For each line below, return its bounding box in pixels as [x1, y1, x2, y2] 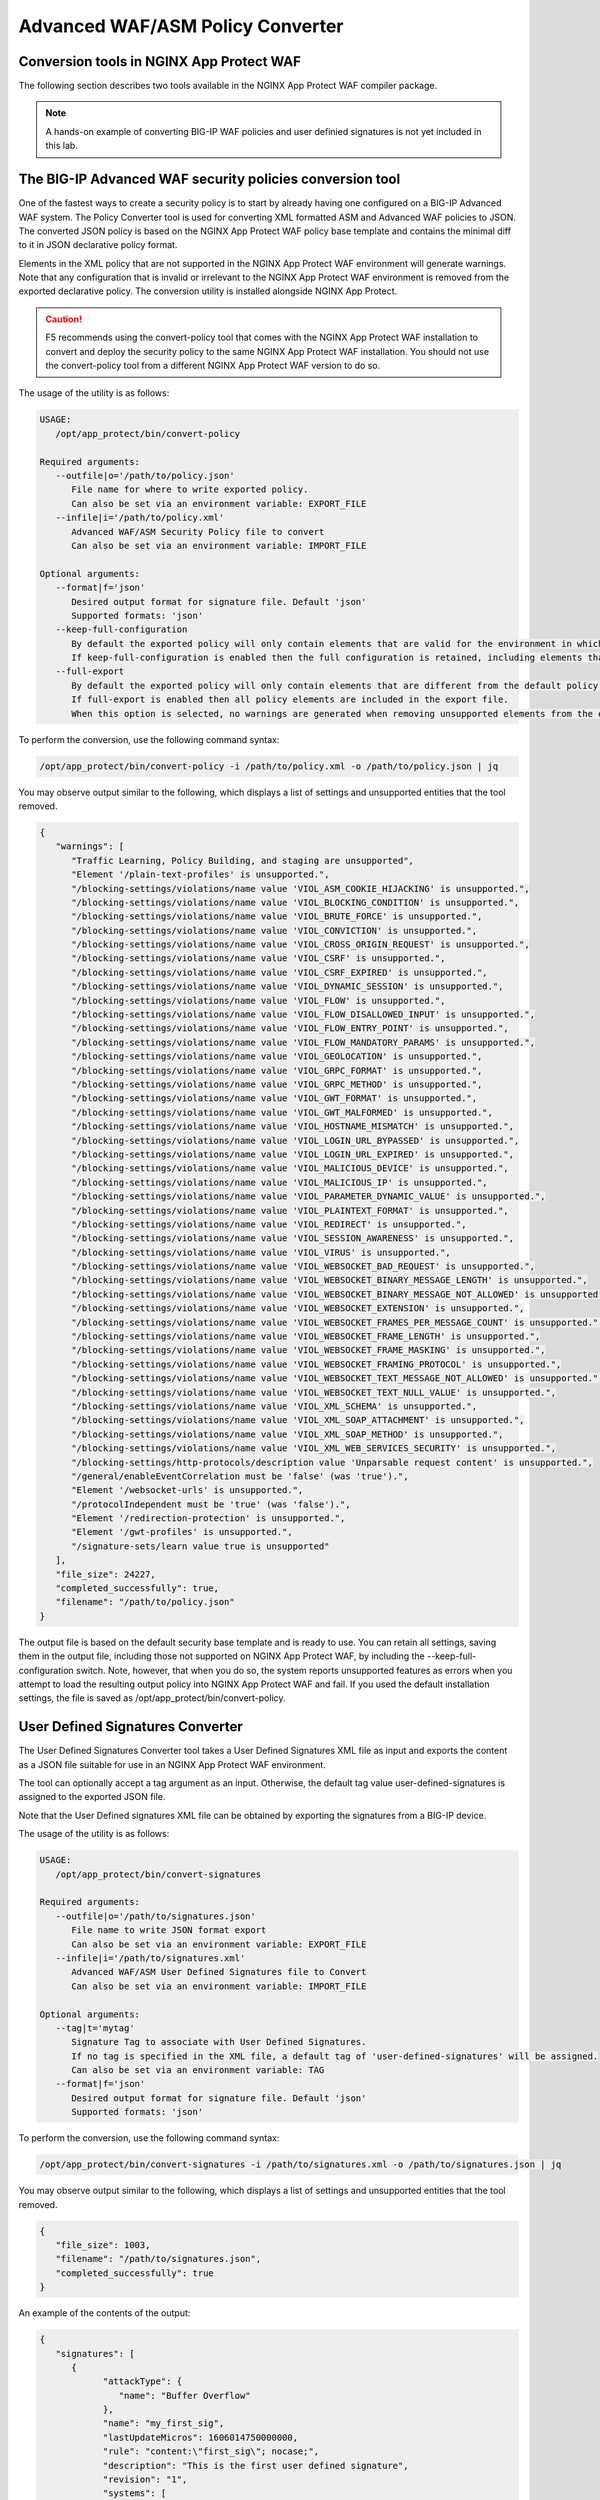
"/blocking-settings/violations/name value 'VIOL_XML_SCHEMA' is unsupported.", [71, 1400, 478, 1412]
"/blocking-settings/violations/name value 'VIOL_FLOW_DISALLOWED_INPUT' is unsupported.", [71, 1009, 535, 1020]
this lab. [45, 140, 79, 152]
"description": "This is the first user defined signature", [102, 2460, 409, 2471]
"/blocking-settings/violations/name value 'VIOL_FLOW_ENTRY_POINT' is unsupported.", [71, 1023, 509, 1034]
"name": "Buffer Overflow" [118, 2390, 251, 2401]
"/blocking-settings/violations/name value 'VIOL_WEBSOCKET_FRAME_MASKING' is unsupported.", [71, 1345, 546, 1356]
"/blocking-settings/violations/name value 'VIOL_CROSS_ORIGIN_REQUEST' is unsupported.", [71, 939, 530, 950]
